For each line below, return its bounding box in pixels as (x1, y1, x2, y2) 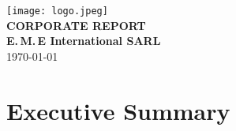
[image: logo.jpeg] (6, 6, 108, 17)
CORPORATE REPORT (6, 17, 146, 33)
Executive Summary (6, 94, 230, 126)
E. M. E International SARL (6, 32, 161, 49)
